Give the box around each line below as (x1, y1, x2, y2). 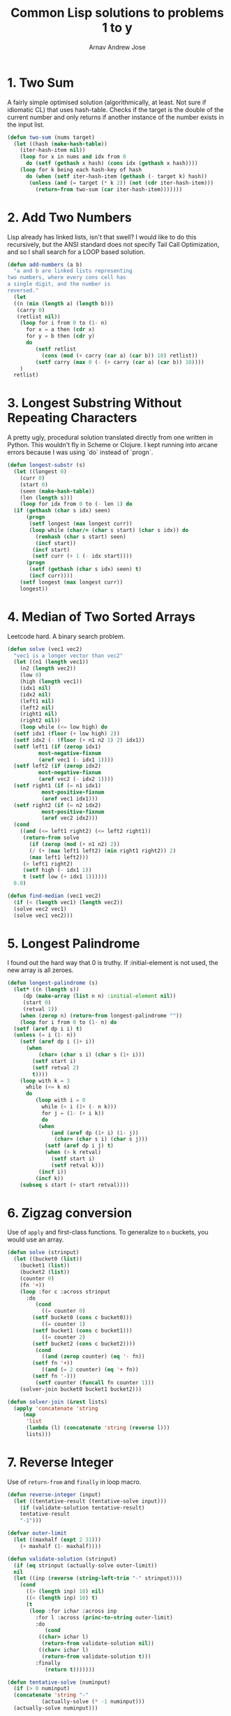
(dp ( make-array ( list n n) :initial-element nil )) (22, 992, 177, 1000)
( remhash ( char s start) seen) (35, 533, 127, 540)
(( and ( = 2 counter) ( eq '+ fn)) (41, 1366, 139, 1373)
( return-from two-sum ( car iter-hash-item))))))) (35, 185, 183, 193)
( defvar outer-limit (7, 1530, 68, 1537)
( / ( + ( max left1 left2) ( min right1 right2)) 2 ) (29, 847, 177, 855)
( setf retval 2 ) (32, 1064, 80, 1071)
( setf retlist (35, 345, 77, 353)
